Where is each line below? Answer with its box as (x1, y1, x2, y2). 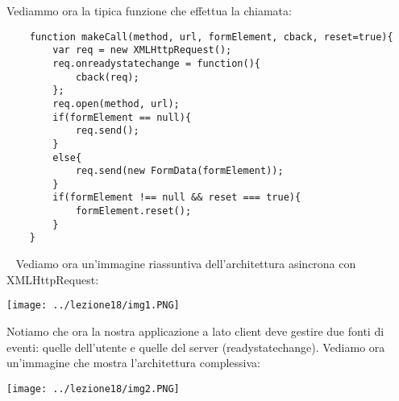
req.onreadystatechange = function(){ (52, 57, 260, 69)
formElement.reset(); (75, 205, 192, 217)
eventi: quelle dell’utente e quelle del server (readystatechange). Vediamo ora (6, 338, 385, 355)
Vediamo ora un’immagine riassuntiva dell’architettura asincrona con (15, 255, 356, 272)
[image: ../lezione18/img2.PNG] (6, 382, 180, 395)
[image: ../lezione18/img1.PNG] (6, 300, 180, 312)
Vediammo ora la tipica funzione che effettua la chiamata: (6, 2, 292, 19)
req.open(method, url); (52, 97, 180, 110)
